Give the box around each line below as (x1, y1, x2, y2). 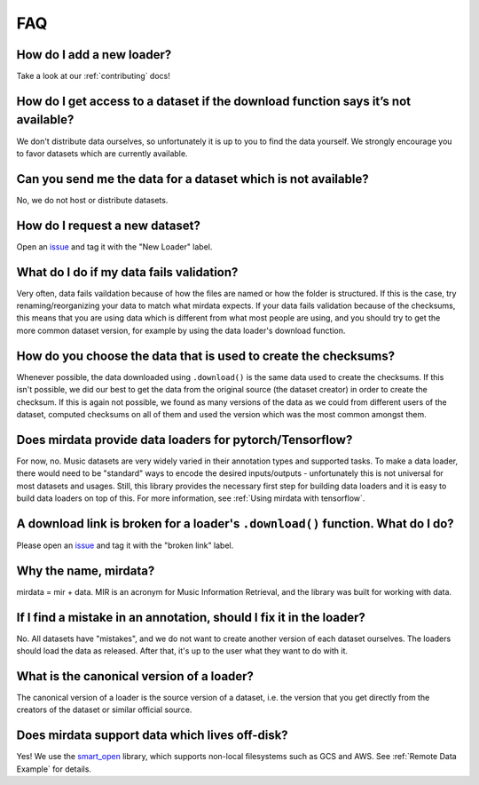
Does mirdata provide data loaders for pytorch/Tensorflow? (16, 432, 353, 448)
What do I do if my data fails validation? (16, 265, 239, 280)
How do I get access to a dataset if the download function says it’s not (16, 93, 412, 108)
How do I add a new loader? (16, 47, 172, 62)
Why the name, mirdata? (16, 563, 155, 578)
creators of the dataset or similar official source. (16, 704, 192, 715)
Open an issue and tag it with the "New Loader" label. (16, 241, 213, 252)
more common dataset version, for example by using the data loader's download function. (16, 325, 346, 336)
